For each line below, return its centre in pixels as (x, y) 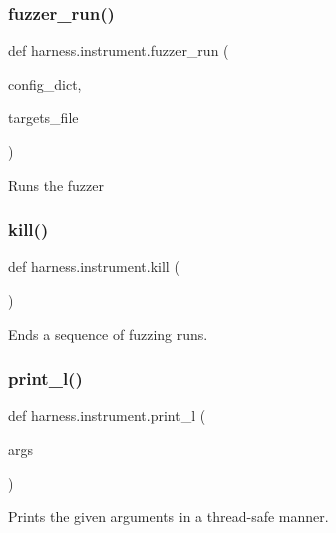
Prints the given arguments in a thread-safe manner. (168, 516)
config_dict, (45, 83)
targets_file (43, 117)
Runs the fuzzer (56, 184)
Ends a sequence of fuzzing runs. (108, 333)
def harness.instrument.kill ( (94, 266)
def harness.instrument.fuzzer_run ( (118, 50)
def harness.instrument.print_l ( (107, 415)
